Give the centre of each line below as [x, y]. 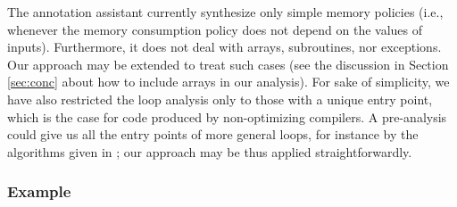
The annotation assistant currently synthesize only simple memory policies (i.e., [225, 12]
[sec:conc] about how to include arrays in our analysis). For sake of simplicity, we [228, 82]
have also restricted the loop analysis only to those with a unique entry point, [220, 99]
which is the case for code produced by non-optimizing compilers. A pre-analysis [227, 116]
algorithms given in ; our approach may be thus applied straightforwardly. [210, 151]
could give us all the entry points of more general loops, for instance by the [213, 134]
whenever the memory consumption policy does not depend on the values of [215, 29]
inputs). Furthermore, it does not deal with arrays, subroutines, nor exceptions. [224, 47]
